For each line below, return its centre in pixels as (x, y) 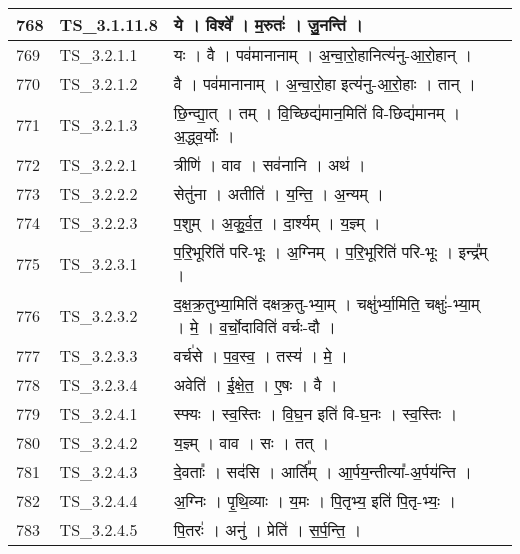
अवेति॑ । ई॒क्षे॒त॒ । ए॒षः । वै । (255, 384)
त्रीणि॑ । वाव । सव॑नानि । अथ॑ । (269, 164)
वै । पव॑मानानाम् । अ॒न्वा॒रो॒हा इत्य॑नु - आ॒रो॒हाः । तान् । (324, 83)
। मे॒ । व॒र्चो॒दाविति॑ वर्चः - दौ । (254, 326)
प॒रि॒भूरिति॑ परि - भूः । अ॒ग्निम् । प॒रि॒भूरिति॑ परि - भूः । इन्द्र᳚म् (330, 251)
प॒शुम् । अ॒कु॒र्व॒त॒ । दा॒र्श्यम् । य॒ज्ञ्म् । (277, 222)
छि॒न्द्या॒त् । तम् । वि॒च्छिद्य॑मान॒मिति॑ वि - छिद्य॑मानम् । (317, 112)
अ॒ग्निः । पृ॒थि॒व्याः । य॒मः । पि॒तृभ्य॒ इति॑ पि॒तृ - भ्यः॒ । (315, 500)
